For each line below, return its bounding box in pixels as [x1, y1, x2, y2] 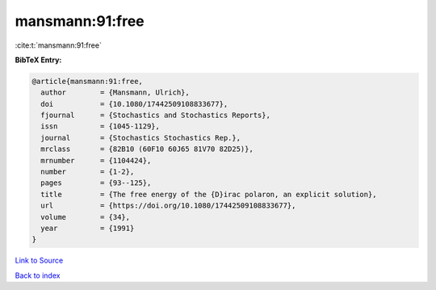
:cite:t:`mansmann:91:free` [15, 40, 103, 50]
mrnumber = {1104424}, [40, 156, 152, 165]
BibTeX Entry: [15, 55, 62, 65]
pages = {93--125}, [40, 179, 152, 187]
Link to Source [15, 255, 64, 266]
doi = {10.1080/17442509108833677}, [40, 99, 228, 108]
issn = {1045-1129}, [40, 122, 161, 131]
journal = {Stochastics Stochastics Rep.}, [40, 133, 241, 142]
